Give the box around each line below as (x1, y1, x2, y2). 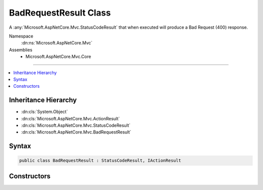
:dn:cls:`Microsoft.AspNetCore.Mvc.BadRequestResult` (21, 129, 131, 135)
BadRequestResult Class (9, 7, 111, 18)
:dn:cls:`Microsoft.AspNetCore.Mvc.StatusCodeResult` (21, 122, 131, 128)
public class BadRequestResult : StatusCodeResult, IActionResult (19, 158, 181, 163)
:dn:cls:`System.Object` (21, 109, 68, 114)
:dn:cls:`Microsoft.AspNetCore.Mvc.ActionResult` (21, 115, 120, 121)
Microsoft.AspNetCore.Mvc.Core (25, 54, 91, 59)
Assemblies (9, 47, 33, 53)
